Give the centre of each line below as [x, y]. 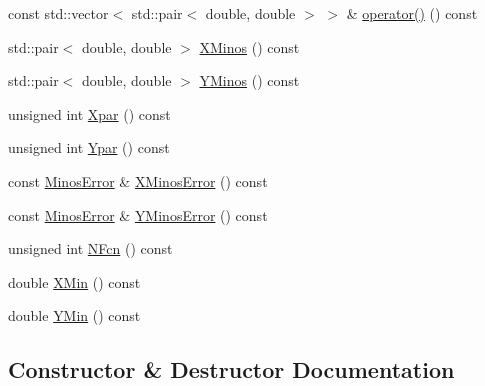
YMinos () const [249, 80]
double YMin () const [74, 315]
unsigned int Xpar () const [89, 113]
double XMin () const [74, 281]
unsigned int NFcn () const [90, 248]
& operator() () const [412, 13]
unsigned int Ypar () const [89, 147]
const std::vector [58, 13]
